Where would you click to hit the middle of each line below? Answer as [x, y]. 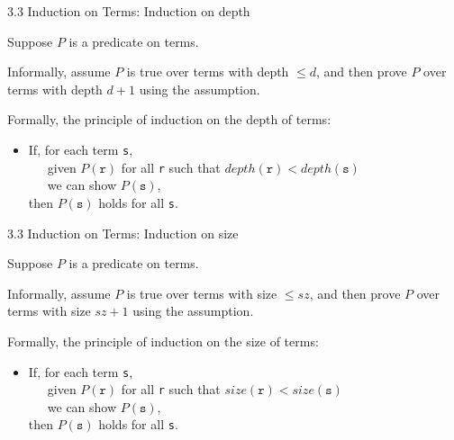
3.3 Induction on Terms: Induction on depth [129, 11]
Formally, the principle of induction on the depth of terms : [169, 119]
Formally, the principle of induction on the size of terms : [163, 341]
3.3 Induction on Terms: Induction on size [123, 233]
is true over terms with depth [208, 72]
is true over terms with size [202, 293]
